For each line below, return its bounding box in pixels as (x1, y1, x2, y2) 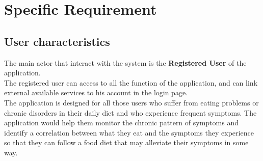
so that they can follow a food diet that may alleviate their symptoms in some (4, 137, 249, 148)
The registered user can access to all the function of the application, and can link (4, 77, 258, 88)
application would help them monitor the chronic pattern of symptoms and (4, 117, 239, 128)
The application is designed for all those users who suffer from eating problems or (4, 97, 259, 108)
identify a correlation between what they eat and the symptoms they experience (4, 127, 254, 138)
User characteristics (4, 33, 110, 49)
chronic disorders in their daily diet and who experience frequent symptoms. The (4, 107, 257, 118)
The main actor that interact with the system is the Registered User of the (4, 57, 247, 68)
